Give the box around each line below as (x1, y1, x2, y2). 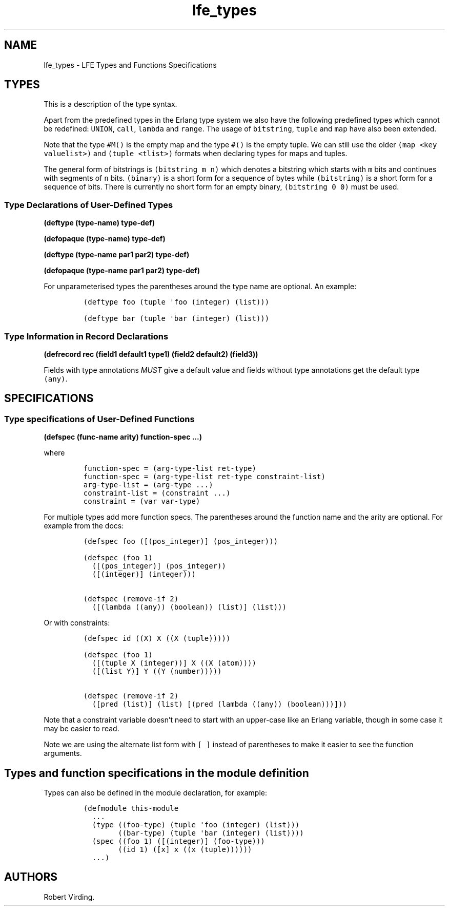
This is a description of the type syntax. (44, 100, 177, 109)
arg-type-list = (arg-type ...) (83, 481, 213, 489)
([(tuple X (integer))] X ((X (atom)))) (92, 659, 256, 668)
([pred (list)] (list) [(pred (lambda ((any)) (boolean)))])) (92, 700, 347, 709)
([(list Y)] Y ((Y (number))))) (92, 667, 222, 676)
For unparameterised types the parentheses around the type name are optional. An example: (44, 282, 357, 291)
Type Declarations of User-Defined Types (4, 199, 173, 210)
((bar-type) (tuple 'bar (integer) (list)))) (118, 829, 304, 837)
